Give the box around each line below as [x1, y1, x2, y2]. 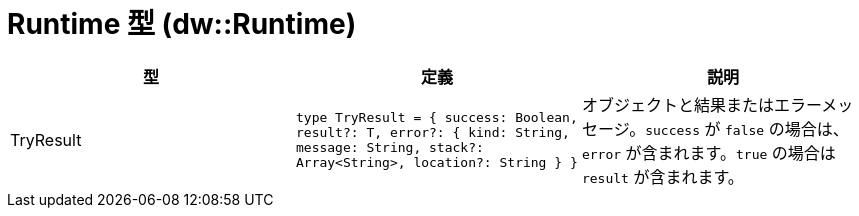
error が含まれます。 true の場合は [581, 142, 836, 163]
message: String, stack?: [295, 139, 484, 155]
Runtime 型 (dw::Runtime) [7, 7, 357, 41]
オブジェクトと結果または [581, 94, 774, 115]
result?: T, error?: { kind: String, [295, 124, 570, 140]
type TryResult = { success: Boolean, [295, 109, 578, 125]
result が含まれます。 [581, 166, 744, 187]
